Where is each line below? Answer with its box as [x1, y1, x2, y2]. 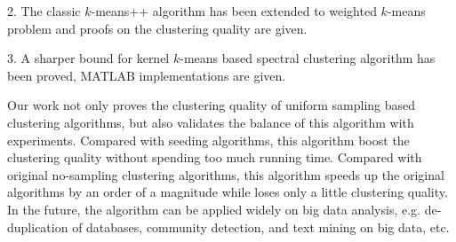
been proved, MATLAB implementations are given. [7, 66, 286, 84]
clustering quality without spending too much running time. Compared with [7, 148, 422, 167]
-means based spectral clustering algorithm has [180, 49, 436, 67]
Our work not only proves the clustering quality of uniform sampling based [7, 96, 416, 114]
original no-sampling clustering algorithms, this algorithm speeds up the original [7, 165, 444, 183]
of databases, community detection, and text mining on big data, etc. [72, 217, 450, 236]
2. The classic [7, 2, 81, 20]
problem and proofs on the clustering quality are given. [7, 19, 308, 37]
